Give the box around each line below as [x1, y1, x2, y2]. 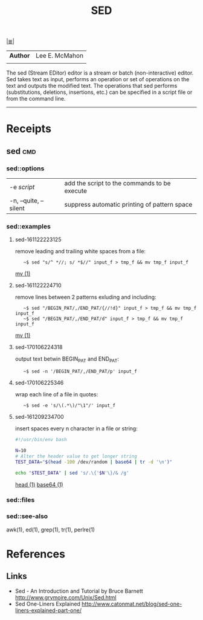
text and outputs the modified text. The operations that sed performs [6, 82, 178, 90]
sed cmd [6, 146, 36, 156]
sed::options [6, 164, 45, 173]
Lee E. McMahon [36, 52, 83, 60]
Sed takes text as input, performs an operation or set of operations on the [6, 76, 190, 83]
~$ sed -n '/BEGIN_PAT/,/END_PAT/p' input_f [23, 368, 137, 375]
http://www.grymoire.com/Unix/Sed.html [14, 593, 117, 601]
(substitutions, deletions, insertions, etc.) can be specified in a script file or [6, 88, 193, 96]
